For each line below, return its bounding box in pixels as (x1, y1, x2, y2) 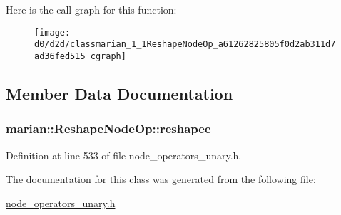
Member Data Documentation (6, 82, 233, 104)
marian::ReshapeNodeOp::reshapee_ (6, 120, 221, 137)
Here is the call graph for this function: (6, 2, 177, 16)
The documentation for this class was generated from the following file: (6, 172, 316, 187)
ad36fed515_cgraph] (34, 51, 126, 61)
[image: (34, 27, 71, 38)
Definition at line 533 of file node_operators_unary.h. (6, 147, 242, 162)
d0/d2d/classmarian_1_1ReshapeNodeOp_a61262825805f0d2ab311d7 (34, 39, 336, 50)
